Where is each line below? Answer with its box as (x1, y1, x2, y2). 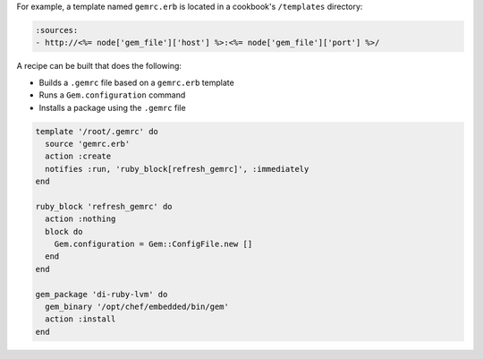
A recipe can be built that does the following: (16, 61, 182, 72)
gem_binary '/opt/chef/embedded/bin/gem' (45, 301, 230, 312)
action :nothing (45, 214, 116, 224)
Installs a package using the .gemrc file (38, 102, 187, 113)
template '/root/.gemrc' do (35, 126, 158, 136)
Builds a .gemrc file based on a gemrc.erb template (38, 77, 234, 88)
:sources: (35, 25, 79, 35)
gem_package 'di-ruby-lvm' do (35, 289, 168, 299)
